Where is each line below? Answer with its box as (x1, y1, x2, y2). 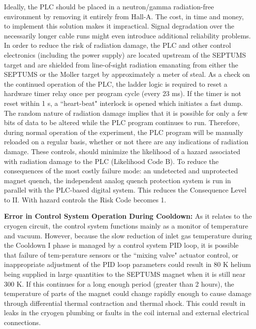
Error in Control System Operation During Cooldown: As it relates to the (4, 211, 252, 221)
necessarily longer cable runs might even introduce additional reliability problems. (4, 30, 251, 40)
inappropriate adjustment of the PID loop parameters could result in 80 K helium (4, 259, 251, 269)
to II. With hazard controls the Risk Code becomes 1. (4, 194, 166, 204)
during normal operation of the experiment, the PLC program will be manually (4, 127, 244, 137)
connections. (4, 317, 41, 327)
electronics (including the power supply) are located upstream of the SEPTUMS (4, 49, 246, 60)
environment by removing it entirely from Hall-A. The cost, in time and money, (4, 11, 244, 21)
